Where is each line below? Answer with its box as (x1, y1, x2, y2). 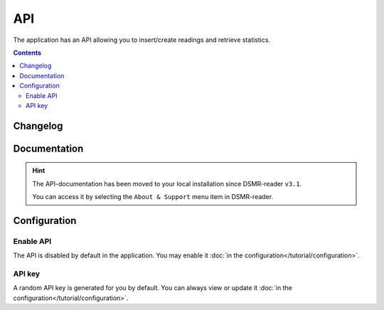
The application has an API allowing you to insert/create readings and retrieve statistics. (13, 36, 270, 44)
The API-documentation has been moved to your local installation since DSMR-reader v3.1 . (32, 179, 302, 188)
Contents (13, 48, 42, 57)
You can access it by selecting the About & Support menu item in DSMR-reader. (32, 193, 274, 201)
